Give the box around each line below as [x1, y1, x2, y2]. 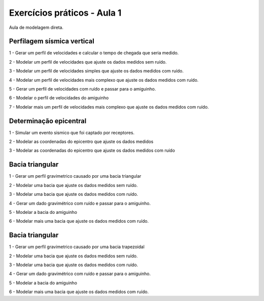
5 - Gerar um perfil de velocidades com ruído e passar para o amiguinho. [9, 86, 156, 92]
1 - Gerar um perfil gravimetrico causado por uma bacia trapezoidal [9, 244, 145, 250]
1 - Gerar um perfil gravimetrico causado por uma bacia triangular [9, 173, 142, 179]
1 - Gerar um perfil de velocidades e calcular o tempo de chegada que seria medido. [9, 50, 179, 56]
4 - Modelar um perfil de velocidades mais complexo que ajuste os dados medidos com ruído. [9, 77, 199, 83]
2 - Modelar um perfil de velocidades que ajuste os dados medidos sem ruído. [9, 59, 167, 65]
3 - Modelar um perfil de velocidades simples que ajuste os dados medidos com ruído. [9, 68, 184, 74]
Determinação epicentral [9, 116, 87, 125]
